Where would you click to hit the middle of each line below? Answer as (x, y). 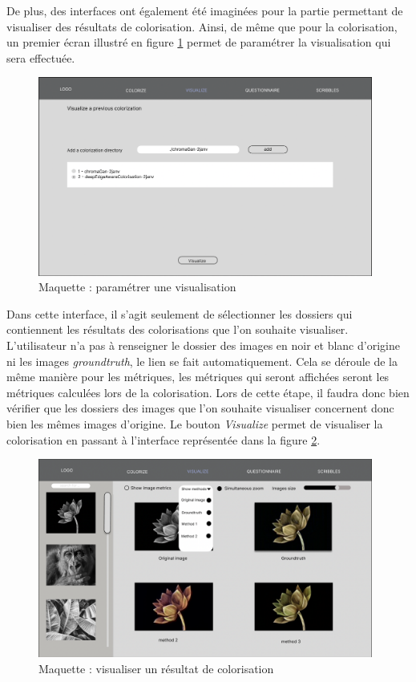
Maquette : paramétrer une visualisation (137, 287)
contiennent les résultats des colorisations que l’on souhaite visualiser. (178, 329)
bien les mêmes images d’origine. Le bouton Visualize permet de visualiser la (195, 423)
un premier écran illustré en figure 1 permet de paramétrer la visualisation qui (199, 42)
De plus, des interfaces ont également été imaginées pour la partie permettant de (205, 10)
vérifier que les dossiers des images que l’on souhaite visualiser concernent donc (200, 408)
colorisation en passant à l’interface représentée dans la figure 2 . (164, 439)
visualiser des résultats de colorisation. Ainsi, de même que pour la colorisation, (202, 26)
